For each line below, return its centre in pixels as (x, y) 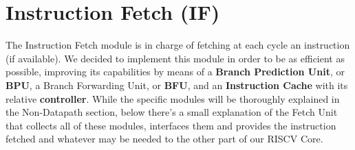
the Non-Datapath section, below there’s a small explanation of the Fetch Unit (172, 112)
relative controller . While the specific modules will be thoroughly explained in (173, 98)
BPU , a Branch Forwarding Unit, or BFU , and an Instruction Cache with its (177, 85)
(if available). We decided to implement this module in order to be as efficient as (175, 58)
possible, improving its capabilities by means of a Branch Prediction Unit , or (175, 72)
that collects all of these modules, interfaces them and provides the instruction (171, 125)
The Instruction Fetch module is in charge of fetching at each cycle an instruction (178, 45)
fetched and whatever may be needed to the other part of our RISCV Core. (164, 139)
